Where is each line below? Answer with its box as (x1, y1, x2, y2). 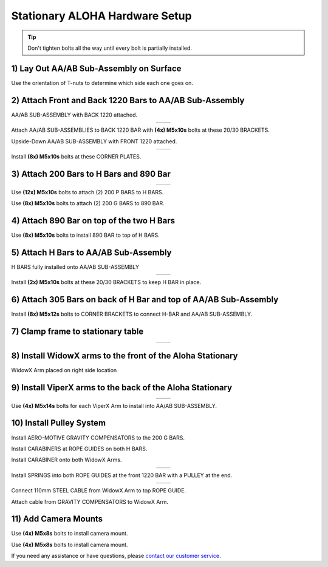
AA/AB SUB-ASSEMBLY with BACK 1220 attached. (11, 111, 138, 118)
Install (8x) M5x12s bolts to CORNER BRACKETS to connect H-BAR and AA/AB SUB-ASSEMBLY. (11, 310, 253, 318)
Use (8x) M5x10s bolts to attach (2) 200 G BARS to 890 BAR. (11, 200, 165, 207)
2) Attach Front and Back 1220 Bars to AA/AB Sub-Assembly (11, 95, 245, 106)
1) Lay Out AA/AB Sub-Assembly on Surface (11, 63, 182, 73)
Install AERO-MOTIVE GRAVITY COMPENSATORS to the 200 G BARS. (11, 434, 185, 441)
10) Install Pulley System (11, 418, 106, 428)
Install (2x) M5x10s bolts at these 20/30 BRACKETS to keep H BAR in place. (11, 279, 202, 286)
